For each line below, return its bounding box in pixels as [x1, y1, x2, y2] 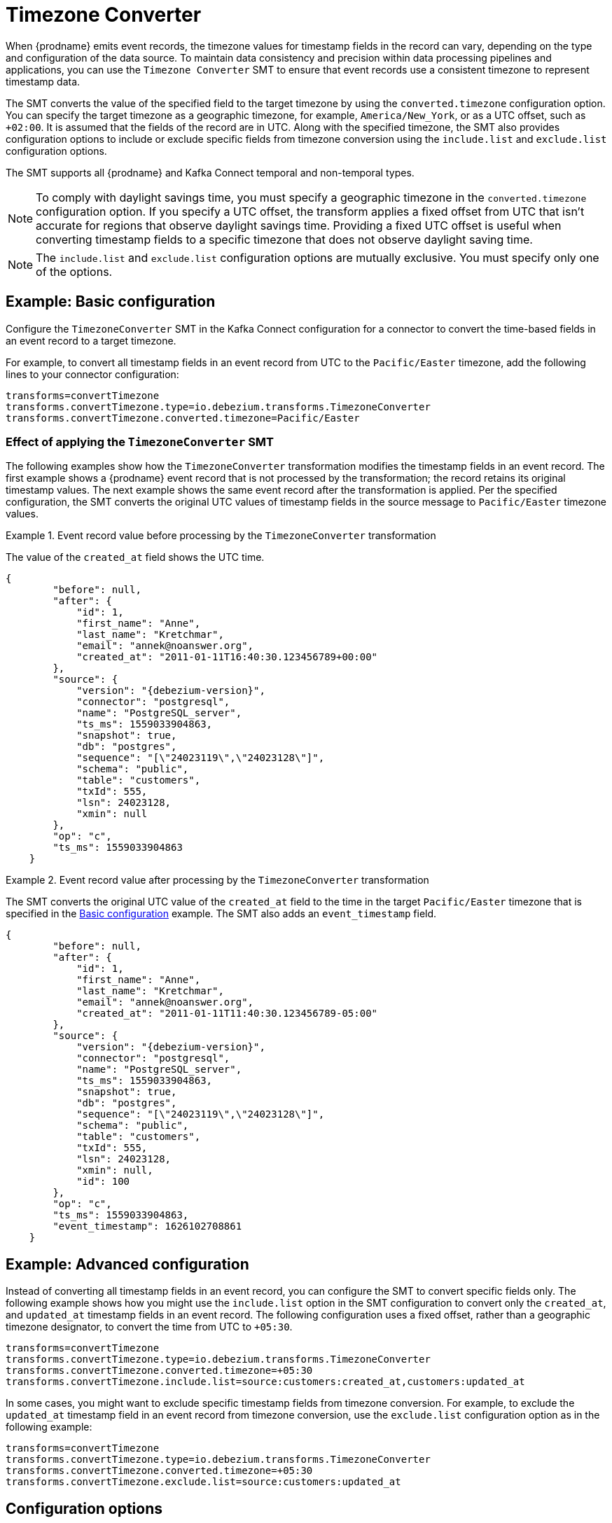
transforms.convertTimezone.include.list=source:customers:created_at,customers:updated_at [6, 1376, 525, 1388]
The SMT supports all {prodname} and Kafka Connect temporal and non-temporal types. [6, 166, 415, 179]
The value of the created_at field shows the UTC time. [6, 551, 265, 564]
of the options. [36, 264, 113, 279]
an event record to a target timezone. [6, 334, 176, 347]
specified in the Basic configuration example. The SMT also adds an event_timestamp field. [6, 907, 437, 920]
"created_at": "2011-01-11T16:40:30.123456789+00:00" [76, 651, 378, 663]
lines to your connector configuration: [6, 368, 179, 380]
